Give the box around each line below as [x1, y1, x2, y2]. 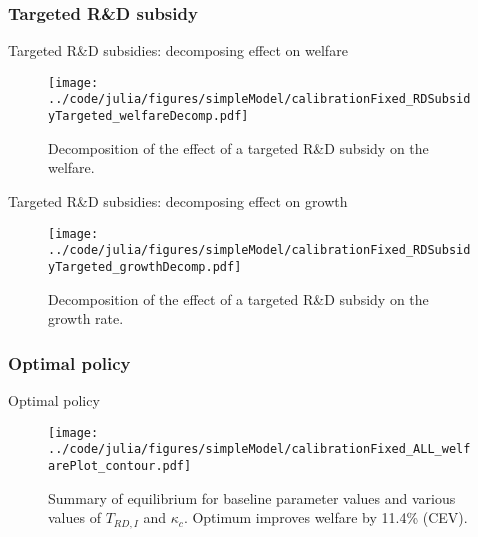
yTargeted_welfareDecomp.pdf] [48, 109, 249, 124]
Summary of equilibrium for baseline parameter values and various [48, 487, 456, 508]
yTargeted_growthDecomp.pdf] [48, 259, 242, 274]
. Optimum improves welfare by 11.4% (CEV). [183, 507, 468, 528]
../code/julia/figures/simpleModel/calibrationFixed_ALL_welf [48, 442, 471, 457]
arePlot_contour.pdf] [48, 458, 192, 473]
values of [48, 507, 101, 528]
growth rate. [48, 308, 124, 329]
